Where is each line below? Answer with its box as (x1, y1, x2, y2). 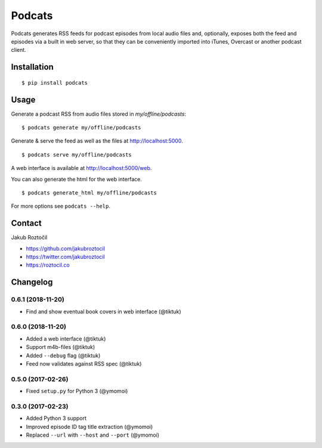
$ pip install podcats (21, 79, 88, 86)
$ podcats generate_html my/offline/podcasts (21, 189, 157, 196)
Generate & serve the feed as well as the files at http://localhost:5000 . (11, 137, 183, 144)
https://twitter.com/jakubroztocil (26, 254, 105, 261)
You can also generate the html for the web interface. (11, 175, 143, 183)
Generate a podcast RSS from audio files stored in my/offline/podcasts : (11, 110, 187, 118)
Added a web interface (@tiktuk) (26, 335, 106, 342)
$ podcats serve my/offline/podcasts (21, 151, 132, 158)
